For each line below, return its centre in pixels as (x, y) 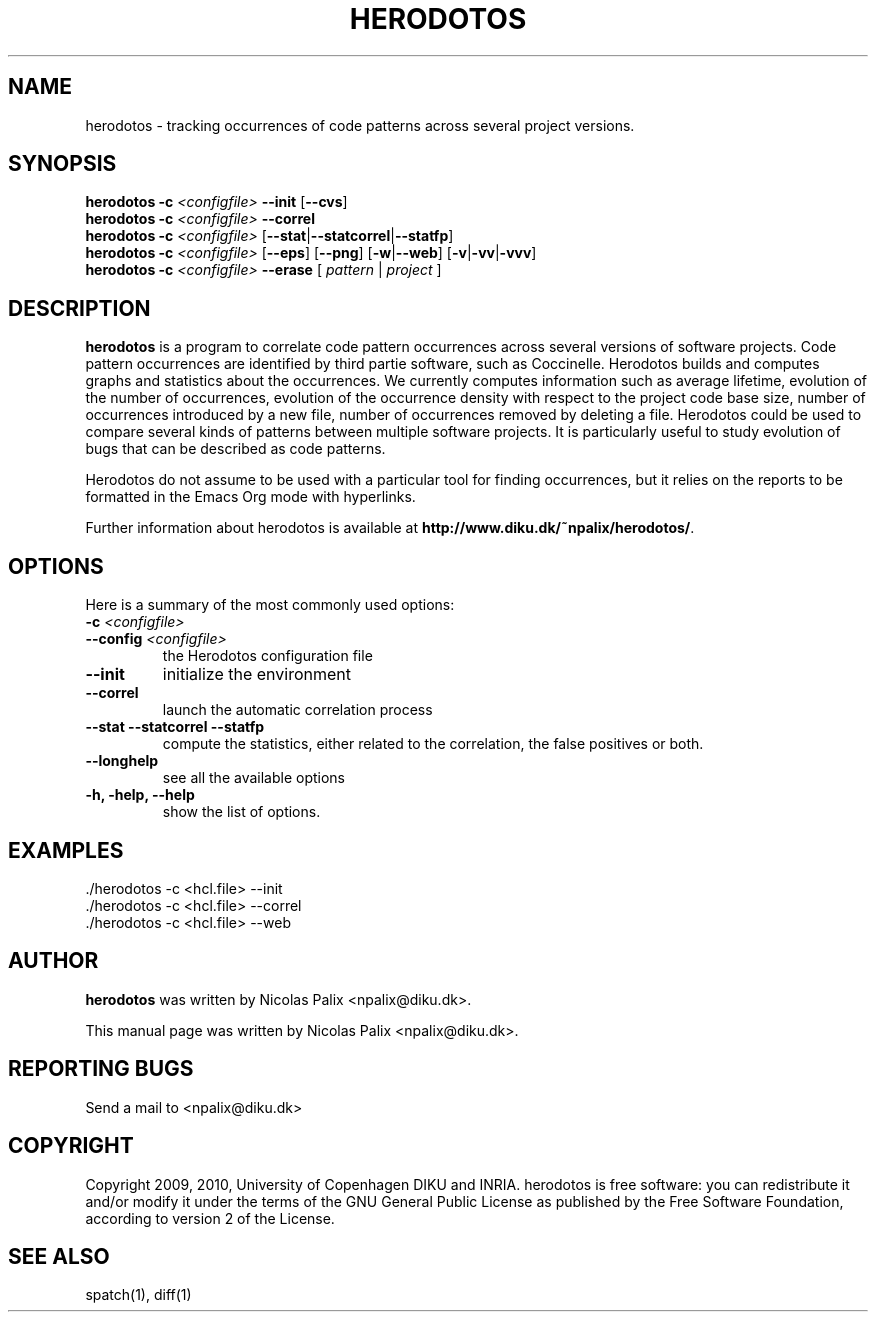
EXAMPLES (66, 850)
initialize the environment (257, 674)
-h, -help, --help (140, 795)
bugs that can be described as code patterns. (235, 449)
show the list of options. (241, 812)
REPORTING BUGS (101, 1069)
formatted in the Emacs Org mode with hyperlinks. (250, 497)
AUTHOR (53, 961)
